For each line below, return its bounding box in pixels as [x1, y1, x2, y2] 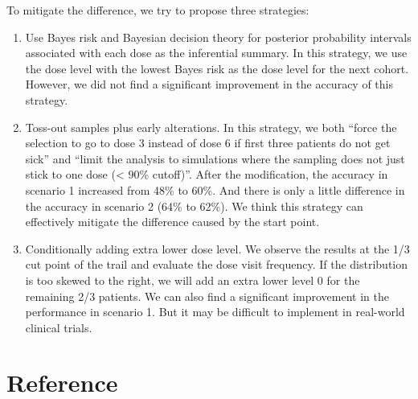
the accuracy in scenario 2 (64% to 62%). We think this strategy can [25, 197, 363, 214]
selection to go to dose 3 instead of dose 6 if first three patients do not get [25, 134, 391, 151]
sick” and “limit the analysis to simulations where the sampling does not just [25, 150, 405, 167]
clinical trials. [25, 319, 92, 335]
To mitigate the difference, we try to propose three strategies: [6, 2, 309, 18]
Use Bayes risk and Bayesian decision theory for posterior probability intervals [25, 28, 412, 45]
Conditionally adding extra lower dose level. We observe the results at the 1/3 [25, 240, 410, 257]
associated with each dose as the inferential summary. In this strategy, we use [25, 44, 408, 61]
